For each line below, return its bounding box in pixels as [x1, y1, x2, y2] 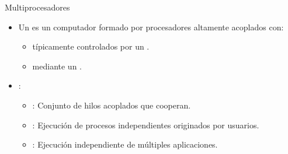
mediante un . [32, 60, 82, 72]
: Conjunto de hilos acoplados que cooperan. [32, 99, 191, 111]
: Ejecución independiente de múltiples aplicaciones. [32, 138, 218, 150]
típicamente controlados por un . [32, 40, 150, 52]
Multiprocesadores [5, 1, 70, 13]
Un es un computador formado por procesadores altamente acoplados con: [18, 20, 284, 33]
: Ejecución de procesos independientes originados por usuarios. [32, 118, 259, 131]
